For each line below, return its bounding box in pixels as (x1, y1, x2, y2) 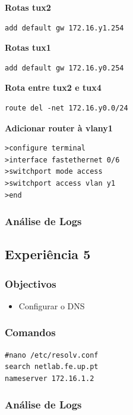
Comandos (5, 325, 56, 340)
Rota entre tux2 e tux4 (5, 81, 102, 94)
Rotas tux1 (5, 41, 51, 54)
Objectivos (5, 276, 56, 291)
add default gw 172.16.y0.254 (5, 63, 124, 72)
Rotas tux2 (5, 1, 51, 13)
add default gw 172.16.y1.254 (5, 23, 124, 32)
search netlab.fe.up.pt (5, 362, 99, 371)
